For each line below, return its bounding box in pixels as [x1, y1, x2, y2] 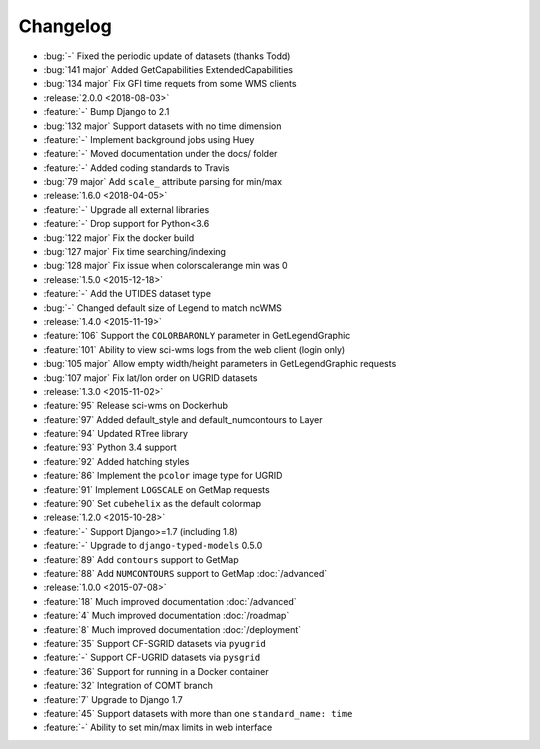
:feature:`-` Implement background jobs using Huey [43, 133, 255, 145]
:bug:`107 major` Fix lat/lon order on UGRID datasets [43, 371, 258, 384]
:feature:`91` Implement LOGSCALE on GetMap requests [43, 483, 270, 495]
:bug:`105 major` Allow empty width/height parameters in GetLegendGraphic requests [43, 358, 397, 370]
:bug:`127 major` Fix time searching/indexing [43, 246, 227, 258]
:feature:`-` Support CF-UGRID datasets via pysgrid [43, 651, 261, 664]
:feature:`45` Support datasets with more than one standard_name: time [43, 707, 353, 719]
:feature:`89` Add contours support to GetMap [43, 553, 239, 565]
